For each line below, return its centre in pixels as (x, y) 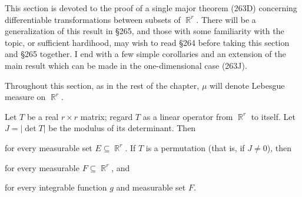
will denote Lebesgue (247, 85)
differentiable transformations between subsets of (93, 19)
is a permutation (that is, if (195, 147)
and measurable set (151, 187)
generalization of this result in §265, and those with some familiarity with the (145, 31)
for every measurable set (49, 147)
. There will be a (226, 19)
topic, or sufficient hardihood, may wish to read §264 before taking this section (147, 42)
